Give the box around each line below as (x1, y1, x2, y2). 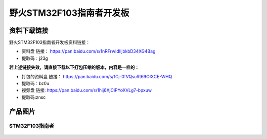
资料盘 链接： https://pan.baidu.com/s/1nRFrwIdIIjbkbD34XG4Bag (21, 48, 156, 54)
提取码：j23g (21, 55, 48, 61)
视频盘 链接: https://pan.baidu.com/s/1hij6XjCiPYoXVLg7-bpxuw (21, 87, 152, 93)
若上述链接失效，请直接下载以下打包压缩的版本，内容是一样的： (9, 64, 139, 70)
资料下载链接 (9, 26, 48, 35)
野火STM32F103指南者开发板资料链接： (9, 40, 90, 46)
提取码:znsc (21, 94, 46, 100)
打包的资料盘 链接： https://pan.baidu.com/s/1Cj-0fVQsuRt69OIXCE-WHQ (21, 73, 173, 79)
